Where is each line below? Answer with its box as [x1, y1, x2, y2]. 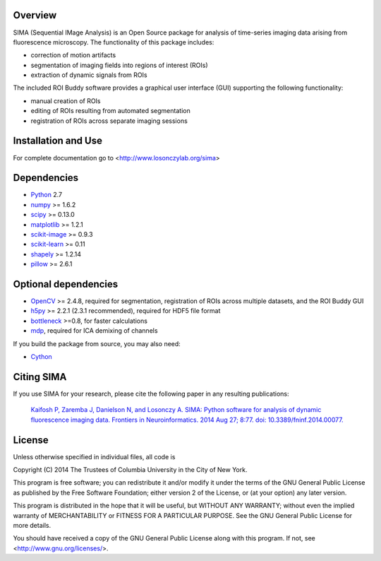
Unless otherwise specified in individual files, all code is [13, 452, 176, 461]
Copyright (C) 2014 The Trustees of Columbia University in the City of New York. [13, 466, 248, 474]
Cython [30, 353, 52, 361]
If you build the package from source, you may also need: [13, 339, 181, 348]
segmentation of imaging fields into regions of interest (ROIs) [30, 61, 208, 69]
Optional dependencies [13, 278, 119, 290]
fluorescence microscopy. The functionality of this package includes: [13, 37, 214, 46]
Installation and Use [13, 135, 102, 147]
